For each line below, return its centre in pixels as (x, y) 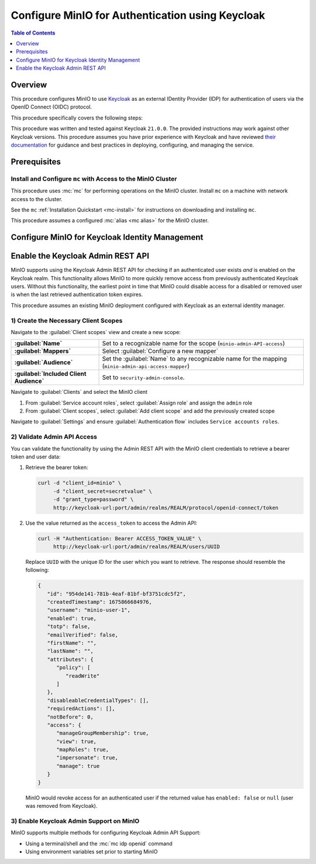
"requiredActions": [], (81, 709)
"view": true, (76, 741)
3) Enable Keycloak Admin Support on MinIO (75, 821)
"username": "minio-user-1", (89, 610)
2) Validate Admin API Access (54, 437)
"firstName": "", (72, 643)
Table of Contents (33, 33)
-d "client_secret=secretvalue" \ (102, 491)
